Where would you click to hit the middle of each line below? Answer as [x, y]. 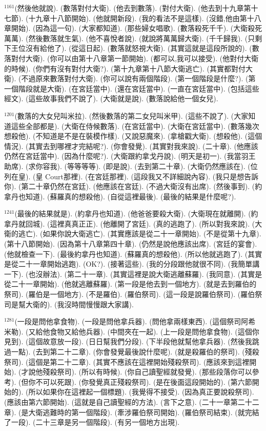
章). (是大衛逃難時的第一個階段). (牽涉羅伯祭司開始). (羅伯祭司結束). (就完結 [132, 412]
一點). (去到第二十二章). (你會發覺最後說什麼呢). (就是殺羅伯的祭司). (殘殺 [135, 351]
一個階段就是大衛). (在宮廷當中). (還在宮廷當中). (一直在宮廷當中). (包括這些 [132, 88]
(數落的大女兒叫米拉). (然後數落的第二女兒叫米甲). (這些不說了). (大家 [131, 115]
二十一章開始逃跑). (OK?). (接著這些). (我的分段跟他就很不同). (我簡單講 [139, 264]
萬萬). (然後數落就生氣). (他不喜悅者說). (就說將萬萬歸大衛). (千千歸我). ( [126, 38]
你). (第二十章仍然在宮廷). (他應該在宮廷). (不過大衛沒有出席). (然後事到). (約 [133, 186]
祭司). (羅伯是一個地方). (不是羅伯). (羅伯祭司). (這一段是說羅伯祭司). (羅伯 [130, 294]
